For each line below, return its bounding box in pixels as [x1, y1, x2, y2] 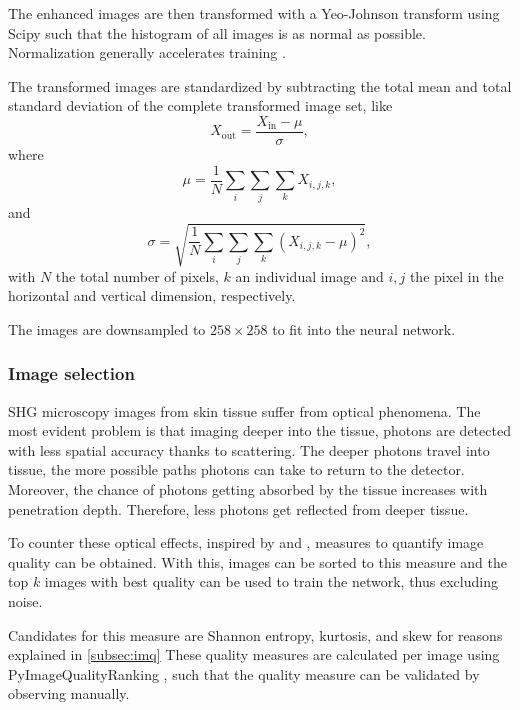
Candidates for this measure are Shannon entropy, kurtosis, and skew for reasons [8, 624, 503, 645]
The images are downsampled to [8, 318, 206, 339]
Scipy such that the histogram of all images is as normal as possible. [8, 22, 426, 43]
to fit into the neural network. [272, 318, 456, 339]
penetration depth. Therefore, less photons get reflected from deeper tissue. [8, 498, 469, 519]
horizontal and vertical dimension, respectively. [8, 285, 296, 306]
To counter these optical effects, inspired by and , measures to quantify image [8, 532, 484, 553]
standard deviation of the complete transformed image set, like [8, 95, 393, 116]
